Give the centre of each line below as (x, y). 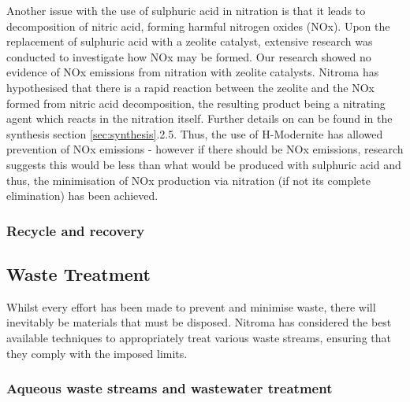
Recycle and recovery (76, 230)
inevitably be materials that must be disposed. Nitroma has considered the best (199, 322)
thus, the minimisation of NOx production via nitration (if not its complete (188, 180)
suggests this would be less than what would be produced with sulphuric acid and (204, 164)
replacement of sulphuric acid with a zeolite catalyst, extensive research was (190, 41)
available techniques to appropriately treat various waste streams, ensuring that (199, 337)
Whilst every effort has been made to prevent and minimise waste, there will (191, 306)
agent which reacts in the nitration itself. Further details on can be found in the (199, 118)
